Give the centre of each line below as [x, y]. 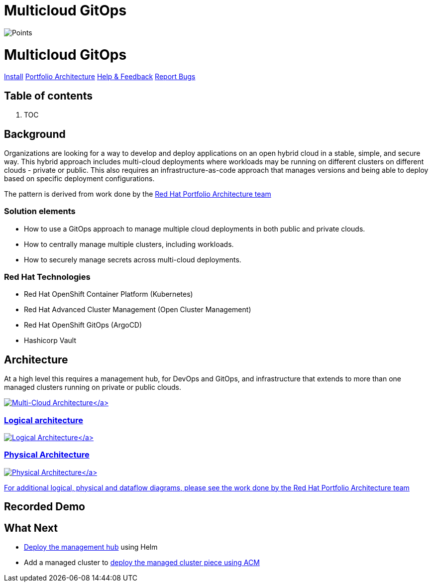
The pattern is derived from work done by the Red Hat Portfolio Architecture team [138, 194]
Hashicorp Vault [50, 341]
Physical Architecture [47, 455]
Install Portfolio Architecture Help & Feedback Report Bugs [100, 77]
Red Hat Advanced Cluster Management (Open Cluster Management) [138, 310]
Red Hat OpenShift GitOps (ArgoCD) [83, 325]
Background [35, 134]
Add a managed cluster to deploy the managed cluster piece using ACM [142, 563]
